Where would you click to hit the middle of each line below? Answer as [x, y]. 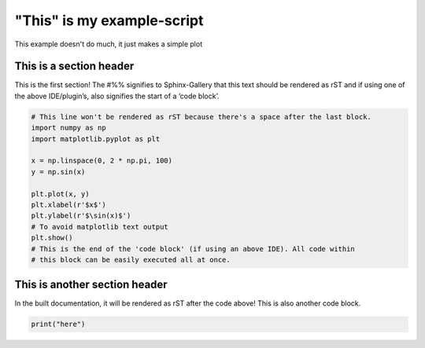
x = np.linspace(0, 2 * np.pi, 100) [102, 161]
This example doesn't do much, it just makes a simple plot [109, 44]
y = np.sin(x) [58, 172]
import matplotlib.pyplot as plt [96, 139]
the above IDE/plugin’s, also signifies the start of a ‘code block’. [117, 96]
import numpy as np [68, 128]
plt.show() [52, 238]
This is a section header [74, 66]
